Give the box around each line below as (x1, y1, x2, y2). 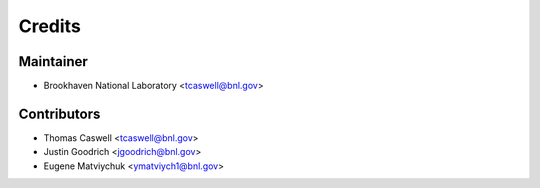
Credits (18, 15, 82, 37)
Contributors (18, 105, 101, 122)
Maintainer (18, 53, 89, 70)
